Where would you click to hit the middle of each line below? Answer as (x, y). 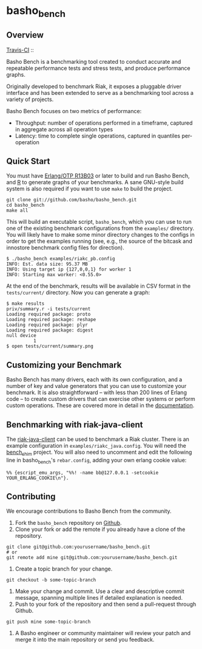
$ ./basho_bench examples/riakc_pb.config (61, 259)
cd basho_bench (25, 205)
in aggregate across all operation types (64, 129)
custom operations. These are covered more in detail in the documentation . (100, 406)
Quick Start (28, 161)
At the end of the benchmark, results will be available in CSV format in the (99, 286)
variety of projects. (30, 99)
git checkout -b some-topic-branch (51, 580)
